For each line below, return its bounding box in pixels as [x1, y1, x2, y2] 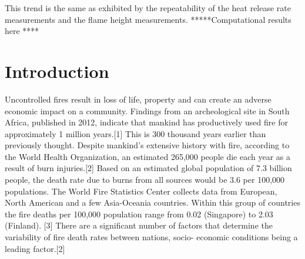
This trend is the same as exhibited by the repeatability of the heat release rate [5, 2, 291, 13]
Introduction [5, 59, 109, 83]
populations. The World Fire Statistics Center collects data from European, [5, 185, 277, 197]
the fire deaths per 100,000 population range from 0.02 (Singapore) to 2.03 [5, 207, 273, 220]
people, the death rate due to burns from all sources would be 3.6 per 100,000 [5, 173, 285, 186]
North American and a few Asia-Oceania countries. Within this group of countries [5, 196, 300, 209]
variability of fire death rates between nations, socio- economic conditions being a [5, 231, 298, 243]
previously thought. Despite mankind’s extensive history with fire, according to [5, 139, 290, 151]
